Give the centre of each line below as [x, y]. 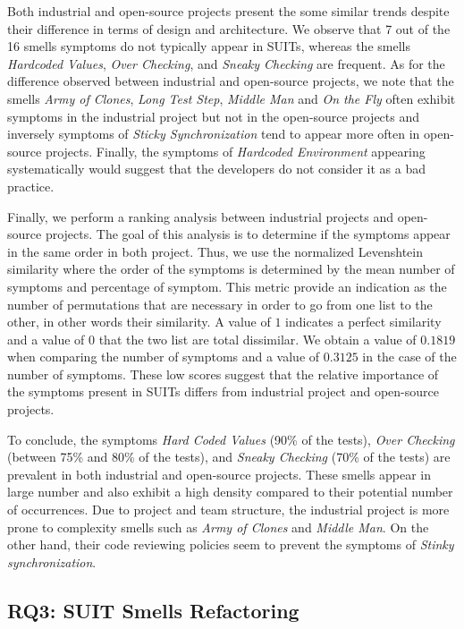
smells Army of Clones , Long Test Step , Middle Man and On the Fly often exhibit [232, 98]
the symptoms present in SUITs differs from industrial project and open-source [223, 391]
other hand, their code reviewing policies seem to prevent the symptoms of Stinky [231, 544]
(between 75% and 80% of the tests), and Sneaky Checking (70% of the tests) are [229, 457]
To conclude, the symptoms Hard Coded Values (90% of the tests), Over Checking [231, 439]
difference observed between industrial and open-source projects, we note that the [231, 81]
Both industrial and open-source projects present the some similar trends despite [228, 11]
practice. [31, 186]
